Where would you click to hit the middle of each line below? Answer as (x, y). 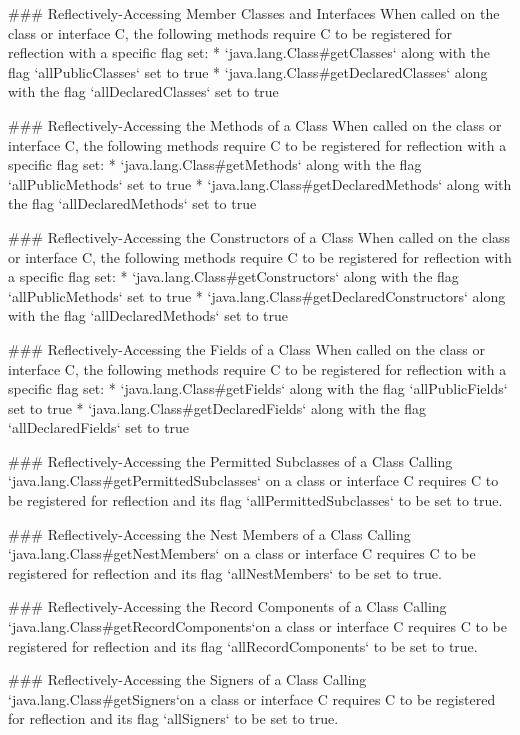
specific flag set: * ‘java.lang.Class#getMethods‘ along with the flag (215, 164)
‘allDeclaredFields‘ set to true (99, 427)
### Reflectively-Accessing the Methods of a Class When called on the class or (255, 124)
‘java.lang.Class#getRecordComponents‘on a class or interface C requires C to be (257, 626)
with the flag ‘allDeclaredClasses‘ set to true (143, 91)
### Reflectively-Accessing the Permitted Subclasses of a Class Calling (230, 460)
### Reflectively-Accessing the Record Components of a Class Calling (227, 606)
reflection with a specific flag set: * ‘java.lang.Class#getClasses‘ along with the (249, 52)
